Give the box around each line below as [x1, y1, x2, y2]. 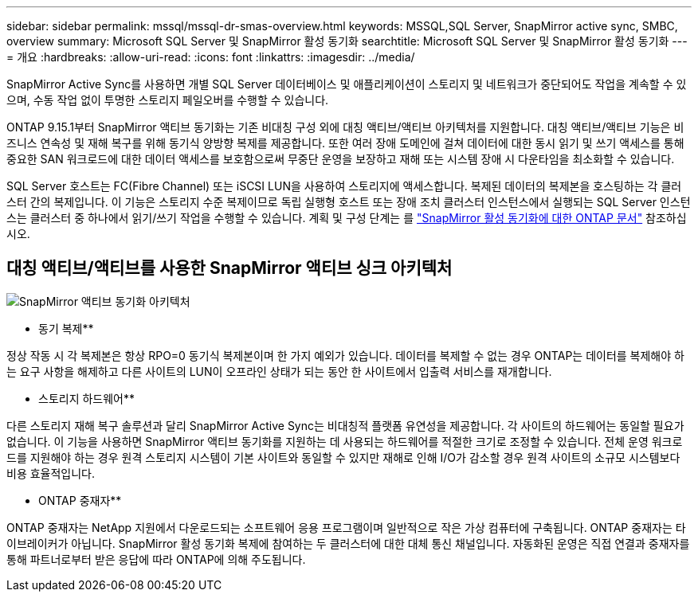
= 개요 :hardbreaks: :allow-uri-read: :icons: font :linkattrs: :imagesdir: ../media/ [6, 50, 415, 64]
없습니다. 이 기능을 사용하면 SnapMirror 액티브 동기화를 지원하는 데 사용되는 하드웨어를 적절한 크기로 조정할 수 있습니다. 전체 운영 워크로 [6, 434, 683, 448]
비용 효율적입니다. [6, 466, 96, 480]
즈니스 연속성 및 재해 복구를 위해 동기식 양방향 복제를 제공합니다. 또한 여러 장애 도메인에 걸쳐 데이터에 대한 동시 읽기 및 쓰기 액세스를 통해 [6, 136, 684, 150]
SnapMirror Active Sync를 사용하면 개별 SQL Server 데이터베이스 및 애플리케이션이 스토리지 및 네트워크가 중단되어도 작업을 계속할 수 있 [6, 77, 687, 91]
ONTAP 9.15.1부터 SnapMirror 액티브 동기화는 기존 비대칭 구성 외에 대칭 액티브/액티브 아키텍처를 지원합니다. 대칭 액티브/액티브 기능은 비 [6, 120, 684, 134]
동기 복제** [38, 321, 94, 335]
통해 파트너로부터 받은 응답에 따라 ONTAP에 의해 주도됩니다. [6, 552, 306, 566]
